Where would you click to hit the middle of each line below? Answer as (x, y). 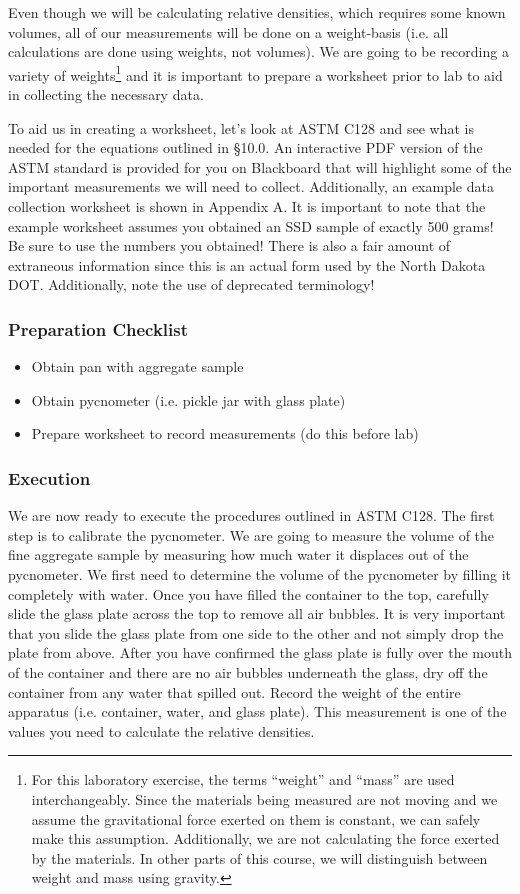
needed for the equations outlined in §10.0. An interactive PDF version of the (245, 147)
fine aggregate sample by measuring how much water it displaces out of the (238, 554)
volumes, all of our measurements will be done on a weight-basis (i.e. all (228, 31)
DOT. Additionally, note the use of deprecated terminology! (191, 284)
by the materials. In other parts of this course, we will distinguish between (259, 857)
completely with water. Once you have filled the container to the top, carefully (248, 593)
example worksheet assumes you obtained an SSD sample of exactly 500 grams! (251, 225)
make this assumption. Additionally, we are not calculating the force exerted (265, 838)
